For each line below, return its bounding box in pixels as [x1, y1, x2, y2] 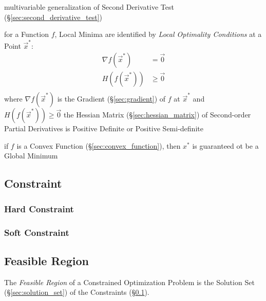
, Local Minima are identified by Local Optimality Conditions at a [54, 29, 262, 39]
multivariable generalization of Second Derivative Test [4, 2, 174, 12]
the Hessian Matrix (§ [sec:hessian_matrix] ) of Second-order [64, 109, 251, 120]
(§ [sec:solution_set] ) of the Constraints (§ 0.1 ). [4, 287, 149, 297]
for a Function [4, 29, 49, 39]
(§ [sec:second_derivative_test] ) [4, 11, 102, 22]
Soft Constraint [4, 226, 69, 238]
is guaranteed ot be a [192, 140, 259, 151]
